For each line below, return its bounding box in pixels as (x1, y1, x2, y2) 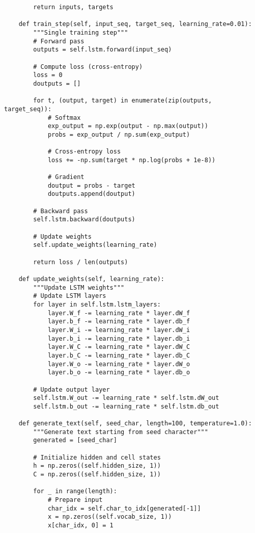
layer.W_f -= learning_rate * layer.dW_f (47, 309, 190, 317)
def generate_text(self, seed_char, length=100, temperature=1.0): (18, 420, 252, 427)
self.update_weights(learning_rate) (33, 241, 157, 249)
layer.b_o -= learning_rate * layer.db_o (47, 369, 190, 376)
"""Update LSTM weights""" (33, 284, 125, 291)
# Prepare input (47, 496, 103, 504)
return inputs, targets (33, 4, 114, 11)
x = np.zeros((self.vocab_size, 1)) (47, 513, 172, 521)
